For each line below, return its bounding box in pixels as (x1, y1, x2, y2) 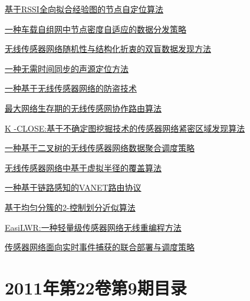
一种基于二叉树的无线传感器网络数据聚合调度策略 (5, 142, 195, 154)
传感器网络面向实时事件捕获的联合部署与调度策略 (5, 241, 195, 253)
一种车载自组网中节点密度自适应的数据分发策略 (5, 22, 186, 35)
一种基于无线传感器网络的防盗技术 (5, 82, 137, 94)
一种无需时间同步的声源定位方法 (5, 62, 129, 74)
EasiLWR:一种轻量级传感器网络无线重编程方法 (5, 221, 182, 233)
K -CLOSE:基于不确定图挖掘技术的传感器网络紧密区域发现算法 (5, 122, 245, 134)
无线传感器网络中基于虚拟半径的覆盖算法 (5, 161, 162, 174)
